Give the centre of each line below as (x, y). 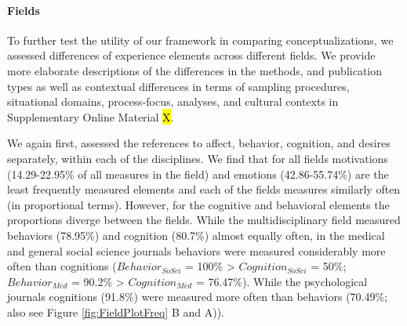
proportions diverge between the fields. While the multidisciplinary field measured (204, 220)
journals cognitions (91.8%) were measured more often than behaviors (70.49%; (198, 297)
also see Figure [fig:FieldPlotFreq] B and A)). (116, 312)
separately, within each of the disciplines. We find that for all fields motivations (198, 158)
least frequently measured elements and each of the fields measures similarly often (204, 189)
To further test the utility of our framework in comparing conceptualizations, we (200, 40)
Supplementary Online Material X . (91, 116)
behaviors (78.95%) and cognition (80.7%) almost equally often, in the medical (196, 235)
